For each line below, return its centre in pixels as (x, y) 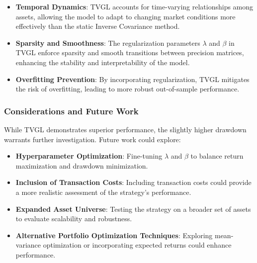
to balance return (217, 156)
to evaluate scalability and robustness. (74, 219)
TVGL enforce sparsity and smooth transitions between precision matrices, (130, 52)
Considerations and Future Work (71, 111)
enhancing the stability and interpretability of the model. (103, 62)
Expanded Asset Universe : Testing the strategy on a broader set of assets (133, 209)
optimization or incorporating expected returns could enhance (137, 245)
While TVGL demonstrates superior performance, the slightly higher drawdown (125, 129)
